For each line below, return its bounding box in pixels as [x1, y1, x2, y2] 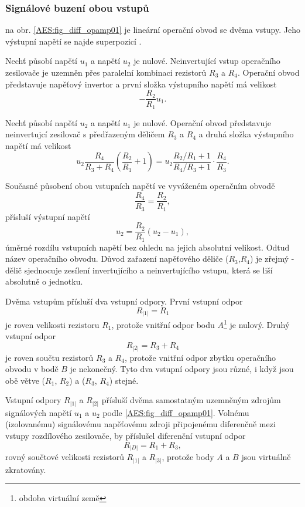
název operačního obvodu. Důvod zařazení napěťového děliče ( [5, 252, 229, 265]
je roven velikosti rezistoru [5, 318, 100, 330]
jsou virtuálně [241, 451, 291, 463]
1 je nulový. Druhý [224, 317, 290, 330]
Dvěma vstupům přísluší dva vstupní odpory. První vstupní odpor [5, 295, 243, 307]
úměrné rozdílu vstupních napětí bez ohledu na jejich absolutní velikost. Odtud [5, 241, 290, 253]
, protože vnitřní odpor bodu [111, 318, 215, 330]
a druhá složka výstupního [198, 128, 294, 140]
